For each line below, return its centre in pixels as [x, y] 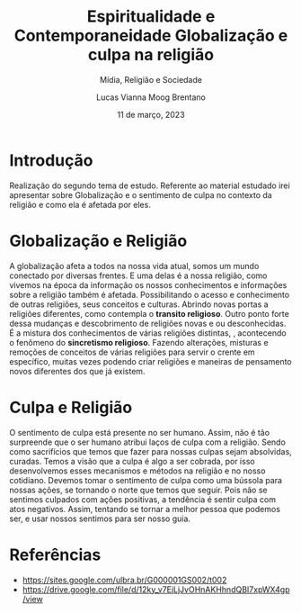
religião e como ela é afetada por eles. [80, 204]
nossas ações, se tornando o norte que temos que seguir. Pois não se [138, 490]
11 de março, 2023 [151, 114]
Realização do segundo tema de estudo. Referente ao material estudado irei [150, 185]
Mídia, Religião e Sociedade [151, 79]
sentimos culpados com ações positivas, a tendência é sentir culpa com [143, 499]
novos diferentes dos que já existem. [77, 371]
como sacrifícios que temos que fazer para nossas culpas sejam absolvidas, [150, 451]
